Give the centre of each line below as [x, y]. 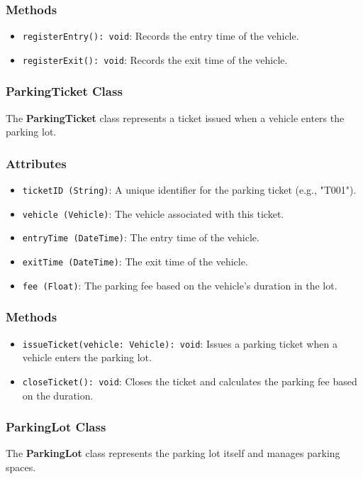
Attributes [36, 163]
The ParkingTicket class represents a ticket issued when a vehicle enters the [175, 117]
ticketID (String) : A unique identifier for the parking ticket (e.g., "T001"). [189, 190]
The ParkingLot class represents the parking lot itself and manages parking [173, 453]
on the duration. [58, 395]
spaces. [21, 467]
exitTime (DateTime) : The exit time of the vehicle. [135, 261]
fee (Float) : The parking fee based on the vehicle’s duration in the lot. [180, 285]
